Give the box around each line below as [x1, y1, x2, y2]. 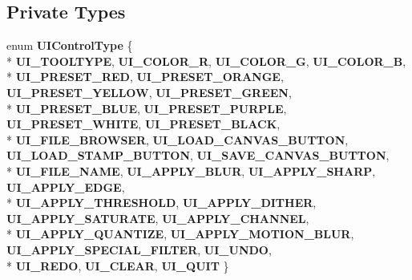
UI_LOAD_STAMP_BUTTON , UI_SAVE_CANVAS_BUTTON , [6, 147, 390, 164]
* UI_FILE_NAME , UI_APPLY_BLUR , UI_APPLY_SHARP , [6, 162, 376, 179]
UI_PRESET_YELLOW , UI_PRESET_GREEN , [6, 83, 292, 100]
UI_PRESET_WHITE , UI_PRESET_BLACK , [6, 116, 281, 132]
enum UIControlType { [6, 37, 133, 54]
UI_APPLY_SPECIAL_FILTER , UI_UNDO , [6, 241, 272, 258]
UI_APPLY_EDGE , [6, 178, 125, 195]
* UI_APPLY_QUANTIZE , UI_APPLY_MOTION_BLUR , [6, 225, 354, 242]
